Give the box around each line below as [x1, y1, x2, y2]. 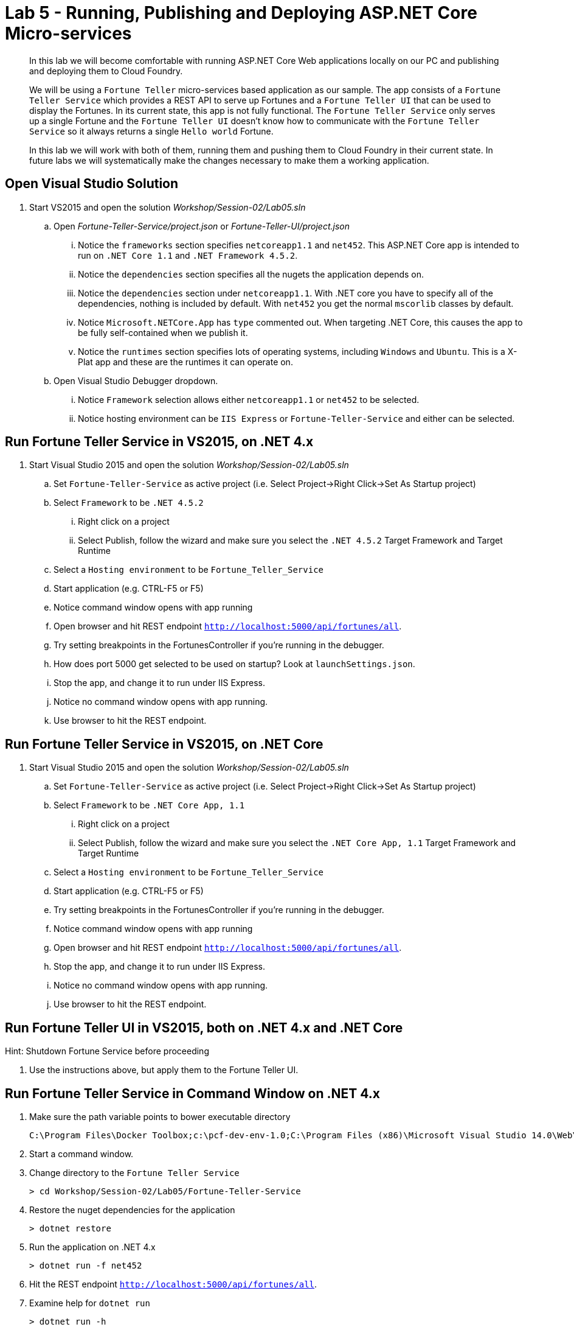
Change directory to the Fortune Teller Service [29, 1167, 240, 1178]
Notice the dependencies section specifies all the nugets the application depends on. [78, 268, 424, 279]
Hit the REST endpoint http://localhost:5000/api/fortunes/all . [29, 1278, 317, 1289]
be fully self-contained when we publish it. [78, 327, 248, 338]
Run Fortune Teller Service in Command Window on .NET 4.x [5, 1085, 380, 1101]
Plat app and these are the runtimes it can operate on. [78, 356, 293, 367]
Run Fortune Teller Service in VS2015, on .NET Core [5, 736, 323, 752]
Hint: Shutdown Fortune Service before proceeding [5, 1046, 209, 1057]
